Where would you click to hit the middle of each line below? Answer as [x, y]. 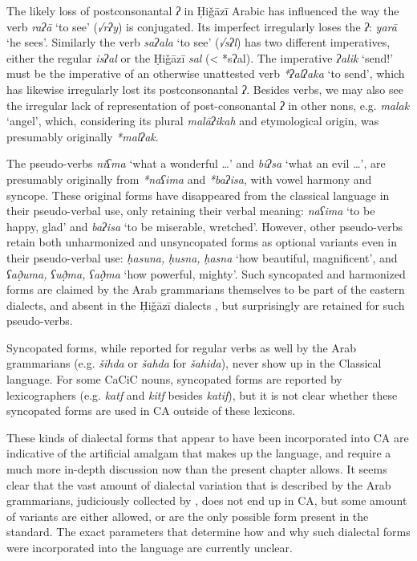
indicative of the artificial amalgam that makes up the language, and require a [199, 453]
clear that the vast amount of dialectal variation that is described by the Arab [199, 484]
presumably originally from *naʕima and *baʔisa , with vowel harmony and [189, 179]
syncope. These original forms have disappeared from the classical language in [198, 195]
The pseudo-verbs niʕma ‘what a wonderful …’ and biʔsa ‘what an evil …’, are [196, 163]
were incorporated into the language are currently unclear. [150, 547]
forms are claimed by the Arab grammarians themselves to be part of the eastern [206, 289]
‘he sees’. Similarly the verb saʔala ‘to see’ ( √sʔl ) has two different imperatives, [198, 42]
